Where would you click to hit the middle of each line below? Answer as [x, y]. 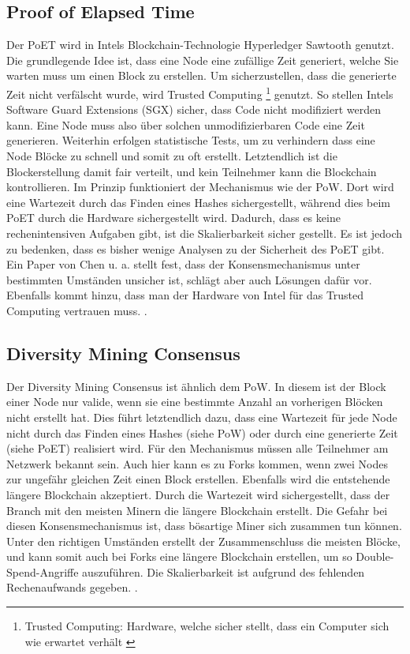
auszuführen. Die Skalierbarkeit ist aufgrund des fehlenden [224, 571]
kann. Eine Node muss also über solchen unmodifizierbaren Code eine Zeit [186, 124]
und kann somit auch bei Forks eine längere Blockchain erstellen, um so [179, 556]
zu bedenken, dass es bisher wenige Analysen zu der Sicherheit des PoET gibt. [196, 248]
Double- [375, 556]
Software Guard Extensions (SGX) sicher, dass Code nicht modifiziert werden [194, 109]
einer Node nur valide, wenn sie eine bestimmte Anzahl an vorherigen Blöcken [195, 402]
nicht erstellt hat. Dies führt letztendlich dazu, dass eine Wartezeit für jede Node [202, 417]
